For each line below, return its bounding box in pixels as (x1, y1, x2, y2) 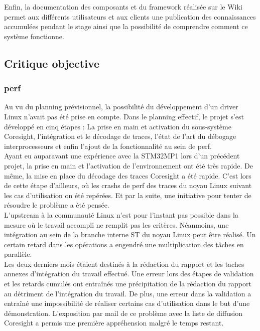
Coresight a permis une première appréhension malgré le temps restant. (4, 317, 224, 328)
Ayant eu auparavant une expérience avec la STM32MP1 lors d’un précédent (4, 150, 240, 161)
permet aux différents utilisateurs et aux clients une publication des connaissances (4, 11, 256, 22)
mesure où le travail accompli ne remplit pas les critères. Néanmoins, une (4, 219, 229, 230)
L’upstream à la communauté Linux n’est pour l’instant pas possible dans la (4, 209, 238, 220)
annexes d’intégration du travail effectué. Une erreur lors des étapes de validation (4, 268, 254, 279)
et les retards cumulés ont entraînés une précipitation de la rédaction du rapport (4, 278, 251, 289)
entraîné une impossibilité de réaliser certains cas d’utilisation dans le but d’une (4, 298, 250, 308)
